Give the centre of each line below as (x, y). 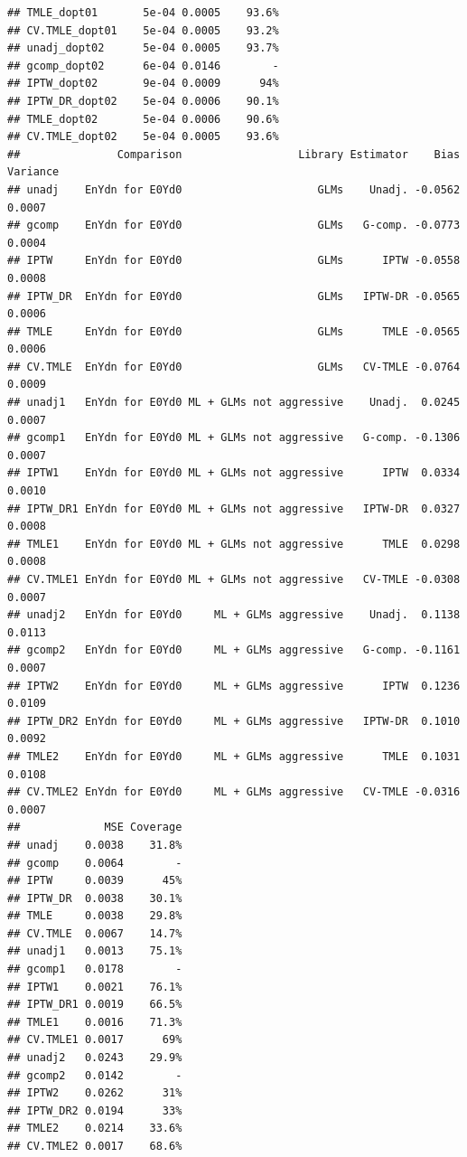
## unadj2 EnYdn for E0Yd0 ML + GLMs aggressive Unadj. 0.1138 (234, 615)
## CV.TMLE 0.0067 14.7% (95, 933)
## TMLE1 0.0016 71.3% (95, 1022)
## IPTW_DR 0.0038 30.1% (95, 898)
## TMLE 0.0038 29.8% (95, 916)
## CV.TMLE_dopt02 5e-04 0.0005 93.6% (143, 137)
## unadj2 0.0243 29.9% (95, 1058)
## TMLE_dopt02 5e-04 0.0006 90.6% (143, 119)
